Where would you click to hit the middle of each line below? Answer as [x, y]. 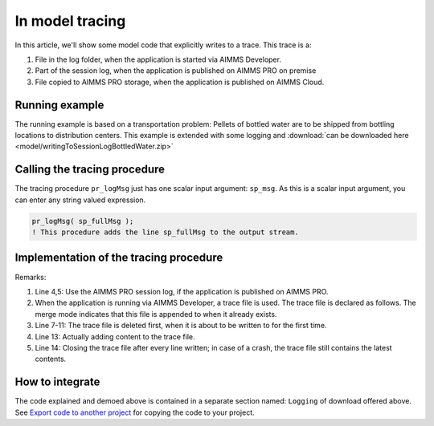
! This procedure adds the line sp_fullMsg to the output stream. [165, 232]
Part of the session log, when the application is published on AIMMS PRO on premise [176, 71]
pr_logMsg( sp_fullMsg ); [83, 221]
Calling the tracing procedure [90, 170]
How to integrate [57, 382]
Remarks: [31, 277]
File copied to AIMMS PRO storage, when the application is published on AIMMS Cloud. [180, 82]
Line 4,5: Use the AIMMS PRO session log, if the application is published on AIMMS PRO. [182, 291]
